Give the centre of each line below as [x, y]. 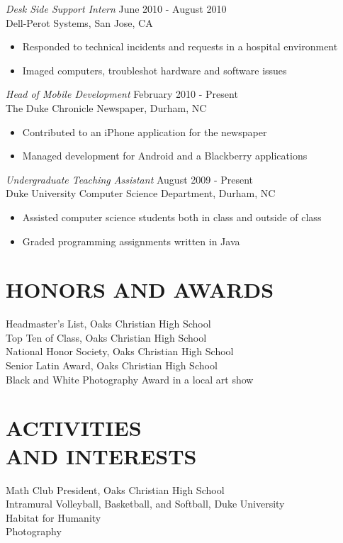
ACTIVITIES [74, 428]
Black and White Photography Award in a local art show [130, 379]
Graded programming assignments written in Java [131, 241]
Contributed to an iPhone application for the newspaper [145, 131]
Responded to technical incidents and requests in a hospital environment [180, 46]
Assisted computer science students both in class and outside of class [172, 217]
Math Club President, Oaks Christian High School [115, 489]
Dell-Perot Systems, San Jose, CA [79, 22]
